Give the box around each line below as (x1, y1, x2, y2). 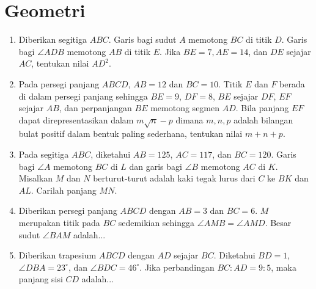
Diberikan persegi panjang (18, 204, 117, 217)
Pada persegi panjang (18, 77, 100, 90)
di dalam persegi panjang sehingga (18, 89, 148, 102)
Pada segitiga (18, 148, 69, 161)
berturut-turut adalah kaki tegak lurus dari (93, 172, 255, 185)
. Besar (265, 216, 292, 229)
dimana (175, 113, 204, 126)
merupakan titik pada (18, 216, 100, 229)
